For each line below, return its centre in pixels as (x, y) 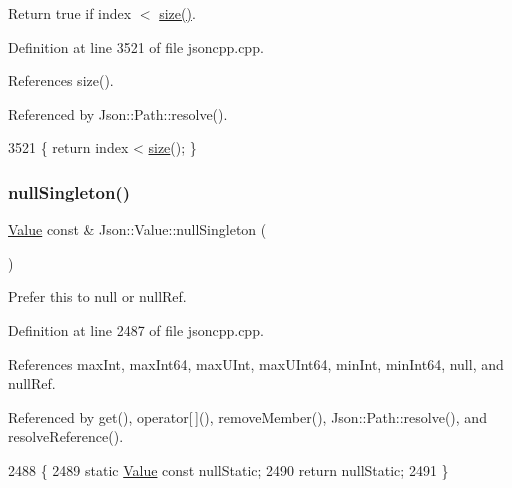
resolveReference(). (66, 436)
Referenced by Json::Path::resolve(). (118, 113)
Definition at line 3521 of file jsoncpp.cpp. (136, 46)
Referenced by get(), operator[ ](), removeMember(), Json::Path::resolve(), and (247, 416)
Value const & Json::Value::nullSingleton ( (137, 229)
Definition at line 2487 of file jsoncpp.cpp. (136, 329)
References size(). (61, 80)
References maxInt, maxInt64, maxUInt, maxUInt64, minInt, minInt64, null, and (256, 363)
